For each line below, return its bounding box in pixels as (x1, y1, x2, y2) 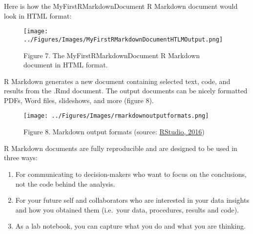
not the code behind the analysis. (15, 178, 115, 189)
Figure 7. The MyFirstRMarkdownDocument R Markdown (23, 50, 200, 60)
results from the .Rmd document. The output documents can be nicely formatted (4, 85, 248, 96)
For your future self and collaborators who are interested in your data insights (15, 195, 249, 205)
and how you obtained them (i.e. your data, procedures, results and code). (15, 204, 239, 214)
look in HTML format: (4, 10, 72, 21)
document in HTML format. (23, 60, 108, 70)
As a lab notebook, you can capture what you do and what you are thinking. (15, 221, 246, 231)
